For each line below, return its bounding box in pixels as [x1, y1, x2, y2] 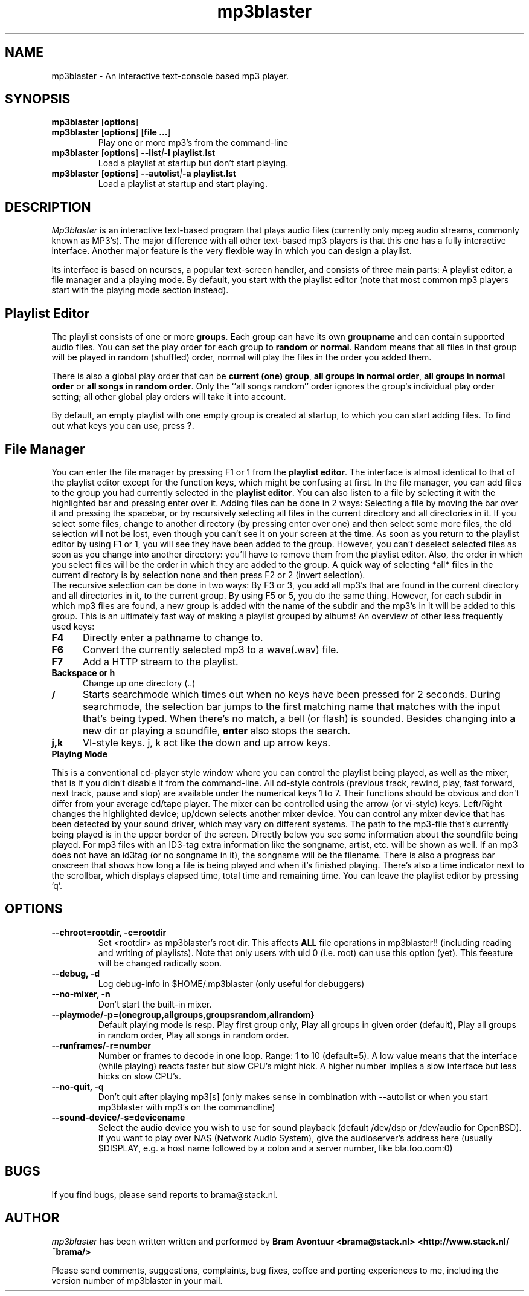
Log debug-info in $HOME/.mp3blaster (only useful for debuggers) [98, 978, 365, 989]
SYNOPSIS [5, 91, 71, 107]
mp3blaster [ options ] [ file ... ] [51, 127, 171, 138]
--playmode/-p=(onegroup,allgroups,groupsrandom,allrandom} [51, 1009, 315, 1020]
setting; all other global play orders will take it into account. [51, 391, 286, 402]
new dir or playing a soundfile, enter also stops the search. [82, 724, 351, 737]
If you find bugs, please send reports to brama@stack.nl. [51, 1189, 278, 1200]
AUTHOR [5, 1210, 60, 1226]
